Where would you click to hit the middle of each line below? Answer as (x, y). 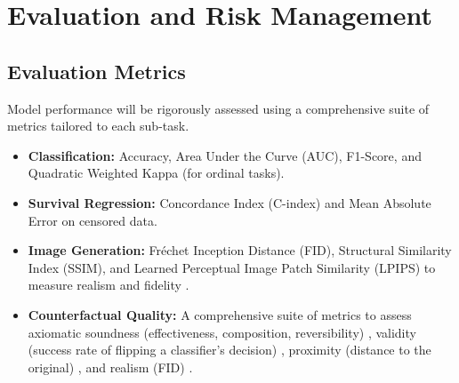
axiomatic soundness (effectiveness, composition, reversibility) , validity (222, 332)
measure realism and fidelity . (109, 285)
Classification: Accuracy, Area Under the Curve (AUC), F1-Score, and (225, 155)
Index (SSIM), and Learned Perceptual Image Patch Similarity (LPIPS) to (232, 267)
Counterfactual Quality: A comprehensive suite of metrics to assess (220, 314)
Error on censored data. (93, 220)
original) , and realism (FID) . (110, 367)
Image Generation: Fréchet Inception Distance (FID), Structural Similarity (240, 250)
